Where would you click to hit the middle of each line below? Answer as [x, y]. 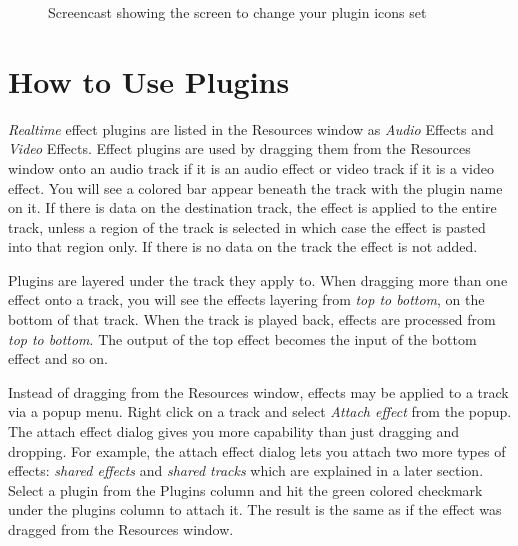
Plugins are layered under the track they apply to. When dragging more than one [258, 279]
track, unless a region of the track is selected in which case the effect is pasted [247, 226]
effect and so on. [58, 358]
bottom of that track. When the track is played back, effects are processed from [252, 319]
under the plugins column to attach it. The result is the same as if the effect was [255, 509]
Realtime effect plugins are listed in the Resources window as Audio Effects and [251, 128]
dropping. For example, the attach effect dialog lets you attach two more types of [257, 450]
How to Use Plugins [149, 80]
